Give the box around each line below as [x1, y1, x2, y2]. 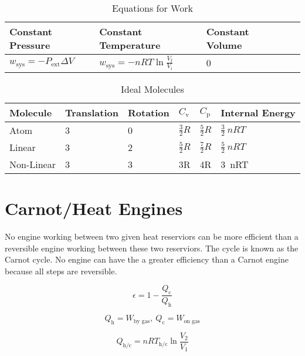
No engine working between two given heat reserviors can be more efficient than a [5, 230, 299, 243]
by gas [133, 318, 150, 324]
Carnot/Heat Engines [5, 196, 183, 220]
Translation [65, 105, 118, 119]
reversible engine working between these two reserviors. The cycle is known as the [5, 241, 299, 254]
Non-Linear [9, 157, 56, 171]
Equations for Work [112, 1, 193, 15]
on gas [184, 318, 200, 324]
